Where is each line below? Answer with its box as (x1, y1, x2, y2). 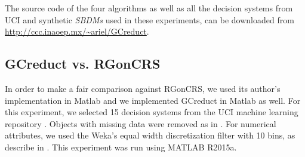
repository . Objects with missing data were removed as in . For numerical (5, 117, 276, 130)
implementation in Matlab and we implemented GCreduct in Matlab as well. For (5, 94, 301, 106)
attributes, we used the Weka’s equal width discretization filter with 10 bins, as (5, 129, 295, 141)
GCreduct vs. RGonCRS (5, 54, 161, 73)
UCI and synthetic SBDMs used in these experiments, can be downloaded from (5, 13, 294, 26)
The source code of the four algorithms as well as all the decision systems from (5, 2, 293, 14)
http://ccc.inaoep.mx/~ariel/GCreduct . (5, 25, 149, 38)
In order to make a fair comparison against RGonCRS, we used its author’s (5, 82, 281, 94)
